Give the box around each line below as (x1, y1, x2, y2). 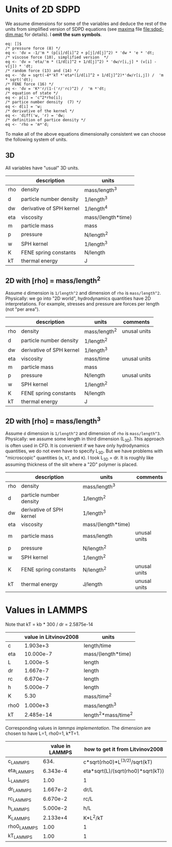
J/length (82, 580, 103, 588)
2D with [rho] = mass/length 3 (5, 415, 101, 425)
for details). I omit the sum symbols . (25, 31, 102, 37)
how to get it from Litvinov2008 (84, 746, 164, 753)
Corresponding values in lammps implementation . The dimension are (5, 725, 151, 731)
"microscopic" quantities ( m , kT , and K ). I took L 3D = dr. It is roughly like (5, 454, 154, 462)
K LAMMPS (8, 813, 30, 822)
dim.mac (5, 31, 24, 37)
